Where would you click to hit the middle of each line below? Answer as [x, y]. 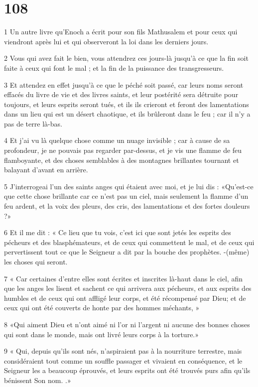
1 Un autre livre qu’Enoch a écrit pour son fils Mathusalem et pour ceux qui [121, 32]
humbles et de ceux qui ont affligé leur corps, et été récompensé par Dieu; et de [125, 298]
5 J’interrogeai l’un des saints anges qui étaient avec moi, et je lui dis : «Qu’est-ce [129, 186]
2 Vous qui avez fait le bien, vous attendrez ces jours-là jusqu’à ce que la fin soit [126, 58]
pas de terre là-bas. [33, 123]
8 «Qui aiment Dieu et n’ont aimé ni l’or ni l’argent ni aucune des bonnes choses [127, 324]
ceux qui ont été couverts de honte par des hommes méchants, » [102, 308]
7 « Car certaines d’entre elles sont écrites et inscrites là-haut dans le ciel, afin [123, 278]
